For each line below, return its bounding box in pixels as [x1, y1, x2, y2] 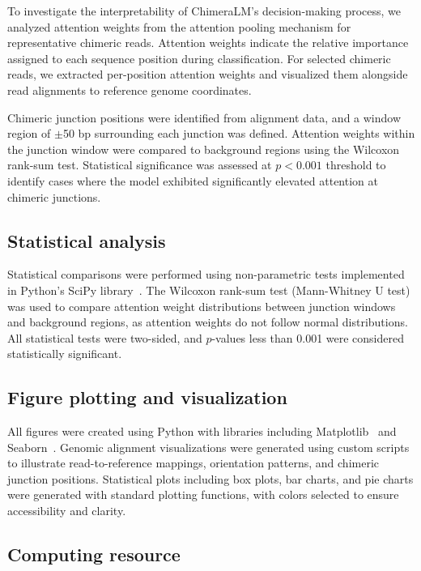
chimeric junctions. [7, 188, 101, 205]
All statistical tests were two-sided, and [7, 329, 202, 346]
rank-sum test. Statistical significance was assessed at [7, 156, 272, 173]
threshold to [325, 156, 386, 173]
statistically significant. [7, 345, 122, 362]
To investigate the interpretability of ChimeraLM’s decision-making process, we [7, 2, 402, 19]
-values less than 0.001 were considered [211, 329, 405, 346]
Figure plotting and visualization [7, 385, 287, 410]
